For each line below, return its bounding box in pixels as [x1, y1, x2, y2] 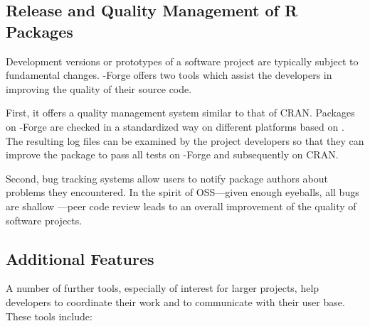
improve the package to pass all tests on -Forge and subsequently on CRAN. [6, 147, 339, 162]
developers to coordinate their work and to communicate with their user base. [6, 294, 345, 309]
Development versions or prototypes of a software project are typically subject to [6, 53, 359, 68]
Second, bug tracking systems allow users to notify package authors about [6, 170, 328, 185]
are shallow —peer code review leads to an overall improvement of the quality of [6, 198, 356, 213]
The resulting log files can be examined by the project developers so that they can [6, 133, 364, 148]
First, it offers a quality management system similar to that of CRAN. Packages [6, 105, 355, 120]
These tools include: [6, 308, 92, 323]
